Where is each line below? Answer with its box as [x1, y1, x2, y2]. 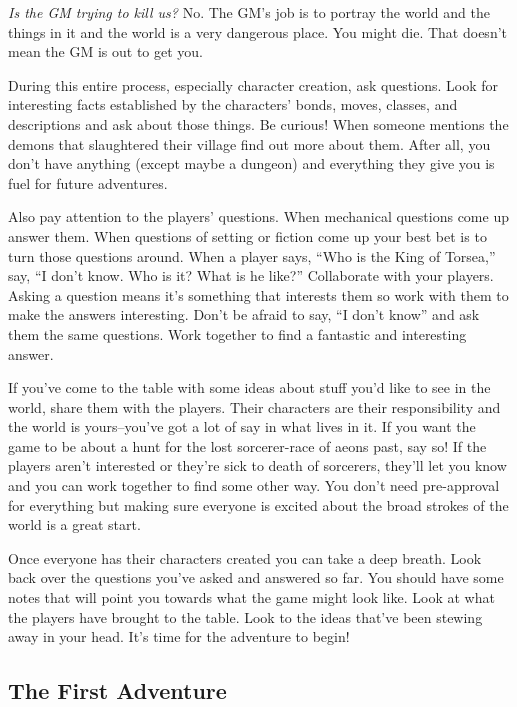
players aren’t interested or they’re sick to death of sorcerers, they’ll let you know [8, 455, 507, 476]
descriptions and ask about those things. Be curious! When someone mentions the [8, 113, 509, 134]
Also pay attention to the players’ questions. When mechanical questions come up [8, 206, 509, 227]
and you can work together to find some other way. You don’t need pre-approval [8, 475, 500, 496]
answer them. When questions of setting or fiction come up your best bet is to [8, 225, 487, 246]
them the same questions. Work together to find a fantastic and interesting [8, 323, 467, 344]
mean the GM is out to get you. [8, 41, 203, 62]
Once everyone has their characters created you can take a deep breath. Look [8, 547, 482, 568]
